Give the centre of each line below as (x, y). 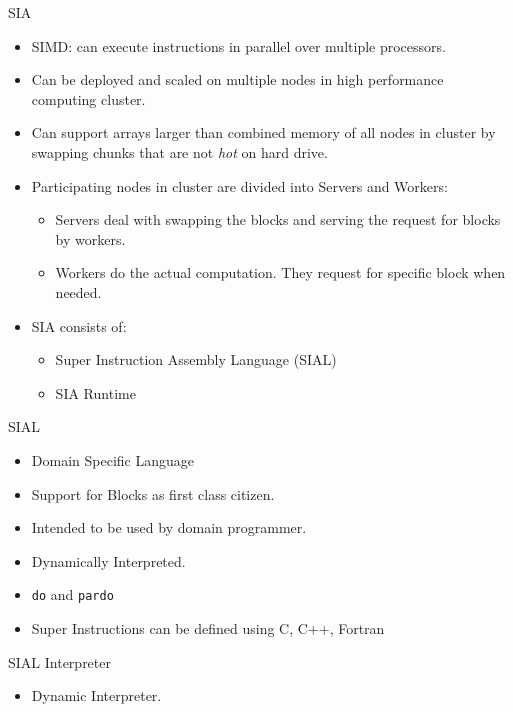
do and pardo (72, 594)
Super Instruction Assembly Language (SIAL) (196, 359)
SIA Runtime (95, 392)
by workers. (90, 238)
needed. (78, 291)
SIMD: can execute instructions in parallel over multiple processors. (238, 45)
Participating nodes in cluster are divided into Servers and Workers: (239, 185)
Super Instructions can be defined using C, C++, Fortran (208, 627)
